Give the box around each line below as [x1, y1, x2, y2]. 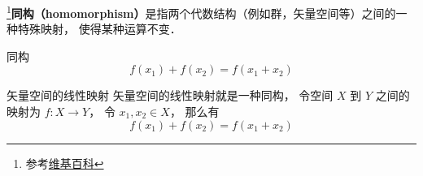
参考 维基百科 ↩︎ [25, 154, 104, 171]
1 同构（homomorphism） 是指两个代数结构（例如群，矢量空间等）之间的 [7, 2, 396, 21]
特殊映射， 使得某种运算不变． [17, 20, 181, 37]
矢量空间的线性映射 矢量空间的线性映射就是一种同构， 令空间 [7, 87, 334, 104]
